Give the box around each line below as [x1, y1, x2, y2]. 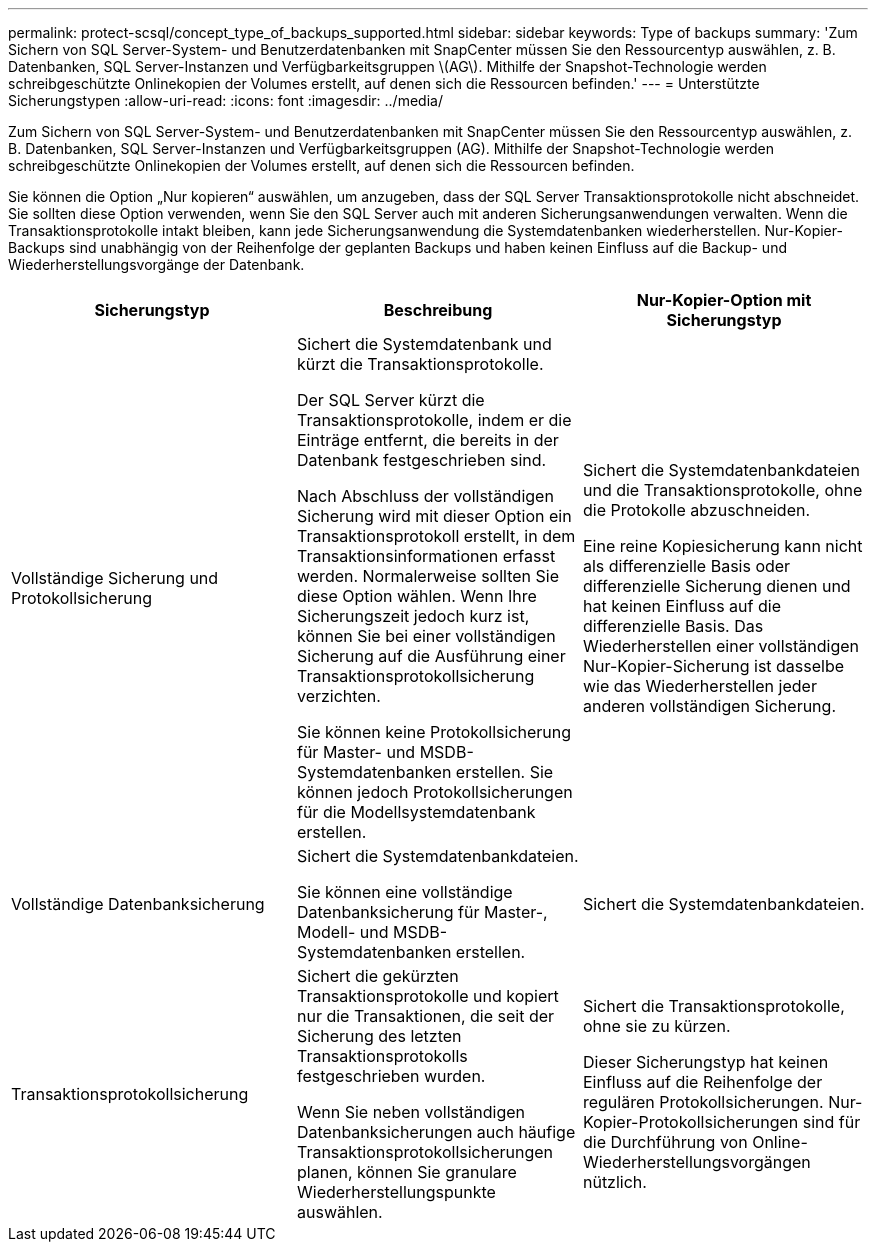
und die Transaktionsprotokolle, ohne [582, 480, 863, 500]
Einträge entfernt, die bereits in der [296, 430, 559, 450]
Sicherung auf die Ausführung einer [296, 646, 566, 666]
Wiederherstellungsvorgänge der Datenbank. [8, 256, 305, 273]
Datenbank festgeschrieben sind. [296, 450, 547, 470]
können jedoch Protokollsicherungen [296, 782, 573, 802]
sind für [802, 1112, 861, 1132]
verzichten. [296, 686, 381, 706]
